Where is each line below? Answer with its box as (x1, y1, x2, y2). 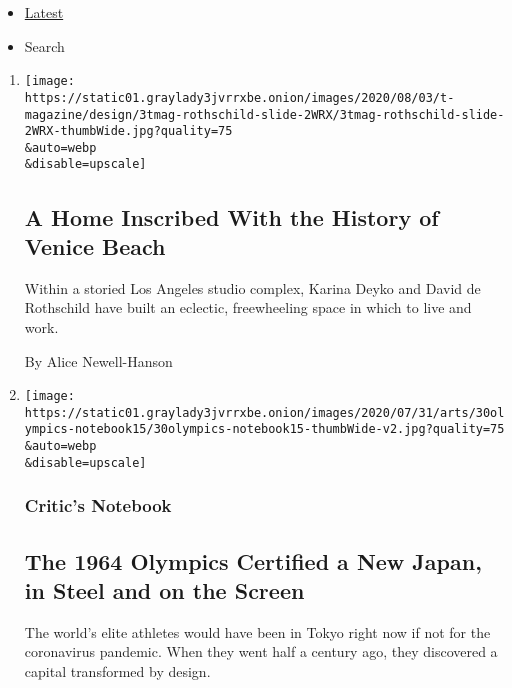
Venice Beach (24, 230, 166, 261)
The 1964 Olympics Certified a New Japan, (24, 545, 482, 576)
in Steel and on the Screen (24, 575, 305, 605)
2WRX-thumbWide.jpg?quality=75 (24, 124, 233, 139)
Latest (24, 2, 64, 22)
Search (24, 35, 65, 56)
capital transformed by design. (24, 661, 211, 681)
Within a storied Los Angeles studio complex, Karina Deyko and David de (24, 277, 481, 298)
